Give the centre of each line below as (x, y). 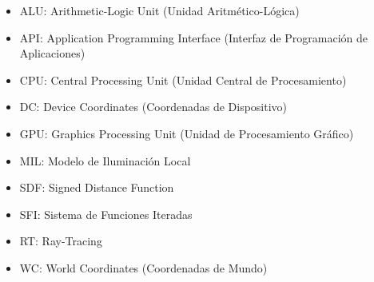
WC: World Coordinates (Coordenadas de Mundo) (143, 267)
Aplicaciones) (52, 53)
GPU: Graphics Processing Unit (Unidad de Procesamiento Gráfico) (187, 133)
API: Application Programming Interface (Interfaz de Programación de (194, 37)
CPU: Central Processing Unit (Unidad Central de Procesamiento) (183, 79)
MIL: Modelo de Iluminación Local (105, 160)
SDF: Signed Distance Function (97, 187)
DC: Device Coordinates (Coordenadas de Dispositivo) (153, 107)
